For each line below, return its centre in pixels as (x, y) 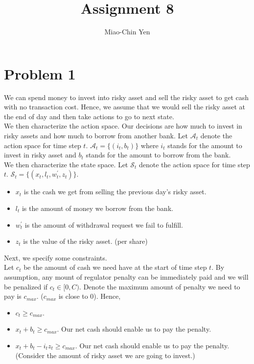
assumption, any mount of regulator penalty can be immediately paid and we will (126, 276)
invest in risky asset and (40, 155)
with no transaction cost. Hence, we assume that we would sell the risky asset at (125, 107)
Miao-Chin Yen (127, 32)
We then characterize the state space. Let (66, 164)
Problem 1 (40, 73)
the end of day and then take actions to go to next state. (89, 116)
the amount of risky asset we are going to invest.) (121, 355)
